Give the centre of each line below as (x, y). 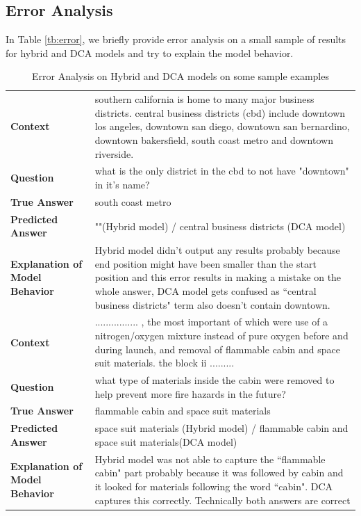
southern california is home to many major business (204, 99)
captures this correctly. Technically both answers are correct (223, 500)
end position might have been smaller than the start (205, 263)
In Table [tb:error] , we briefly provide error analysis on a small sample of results (176, 39)
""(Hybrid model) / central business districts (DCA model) (220, 226)
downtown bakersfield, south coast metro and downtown (214, 140)
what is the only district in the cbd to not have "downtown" (222, 171)
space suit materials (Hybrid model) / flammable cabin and (221, 428)
